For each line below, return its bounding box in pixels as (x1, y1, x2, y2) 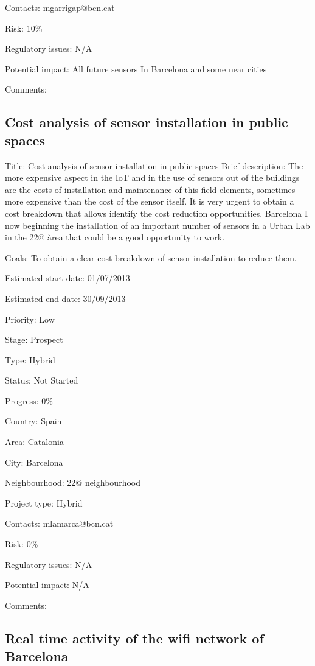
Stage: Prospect (5, 333, 63, 346)
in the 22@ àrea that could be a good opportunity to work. (5, 231, 225, 244)
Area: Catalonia (5, 435, 64, 448)
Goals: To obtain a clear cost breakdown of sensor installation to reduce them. (5, 251, 297, 264)
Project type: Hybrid (5, 496, 83, 509)
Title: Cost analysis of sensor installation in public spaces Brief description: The (5, 159, 303, 172)
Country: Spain (5, 415, 62, 427)
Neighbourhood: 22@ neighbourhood (5, 476, 140, 489)
